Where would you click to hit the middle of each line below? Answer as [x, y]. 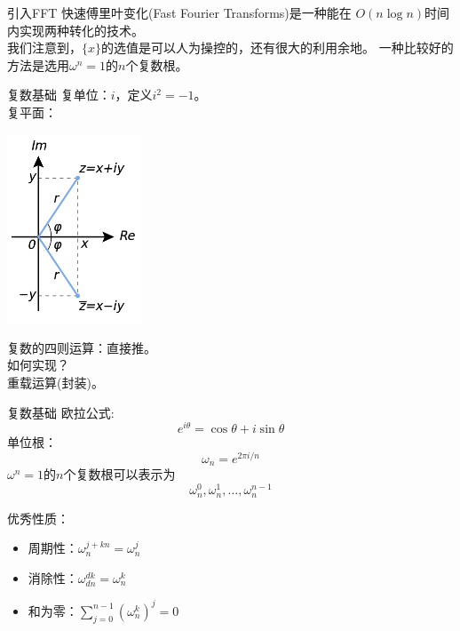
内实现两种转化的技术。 [75, 30]
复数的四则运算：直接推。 [82, 347]
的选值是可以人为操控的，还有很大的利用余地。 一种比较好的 [278, 48]
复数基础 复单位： [59, 95]
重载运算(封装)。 [56, 382]
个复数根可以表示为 [119, 474]
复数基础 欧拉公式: [61, 412]
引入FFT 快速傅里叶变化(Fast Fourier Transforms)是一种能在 [179, 12]
